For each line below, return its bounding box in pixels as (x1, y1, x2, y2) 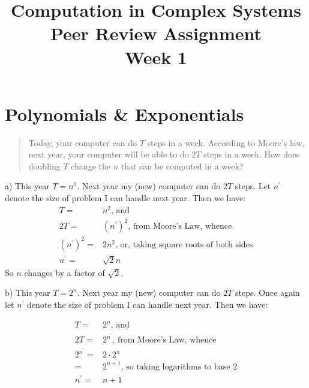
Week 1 (125, 44, 187, 69)
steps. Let (235, 180, 271, 192)
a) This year (5, 180, 50, 192)
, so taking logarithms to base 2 (121, 362, 238, 371)
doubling (28, 159, 61, 172)
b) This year (5, 286, 50, 299)
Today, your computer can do (28, 136, 137, 148)
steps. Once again (235, 286, 300, 299)
